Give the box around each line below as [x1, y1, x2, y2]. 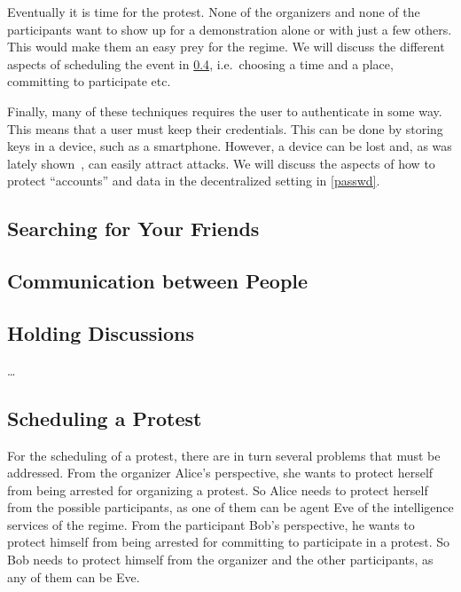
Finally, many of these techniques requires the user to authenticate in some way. [7, 101, 442, 120]
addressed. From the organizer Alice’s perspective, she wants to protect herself [7, 463, 434, 482]
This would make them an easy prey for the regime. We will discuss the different [7, 37, 445, 56]
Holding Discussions [7, 319, 195, 346]
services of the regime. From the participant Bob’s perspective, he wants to [7, 515, 415, 533]
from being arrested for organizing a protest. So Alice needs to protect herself [7, 480, 428, 499]
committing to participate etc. [7, 72, 171, 91]
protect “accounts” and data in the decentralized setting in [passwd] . [7, 171, 380, 190]
